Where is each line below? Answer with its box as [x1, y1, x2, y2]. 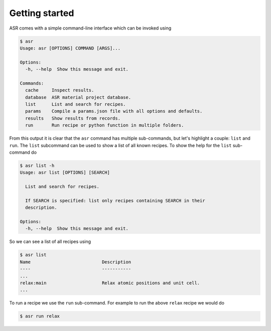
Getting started [9, 8, 74, 19]
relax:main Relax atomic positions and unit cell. [20, 280, 200, 286]
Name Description [20, 259, 131, 265]
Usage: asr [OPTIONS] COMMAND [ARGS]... [20, 45, 120, 51]
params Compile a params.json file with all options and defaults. [25, 108, 203, 114]
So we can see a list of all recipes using [9, 238, 91, 245]
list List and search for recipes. [25, 102, 126, 107]
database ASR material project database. [25, 94, 131, 100]
